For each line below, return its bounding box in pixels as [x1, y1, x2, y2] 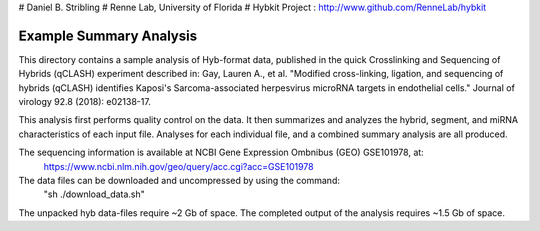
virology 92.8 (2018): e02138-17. [18, 96, 152, 108]
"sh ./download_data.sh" [43, 188, 145, 200]
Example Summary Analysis [18, 27, 198, 44]
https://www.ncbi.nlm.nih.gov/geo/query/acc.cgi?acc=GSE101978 [43, 160, 314, 172]
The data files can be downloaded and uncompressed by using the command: [18, 175, 340, 187]
